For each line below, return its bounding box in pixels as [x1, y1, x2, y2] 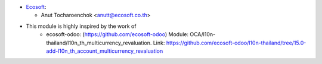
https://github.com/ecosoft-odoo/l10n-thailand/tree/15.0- [166, 39, 306, 46]
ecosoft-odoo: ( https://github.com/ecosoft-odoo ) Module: [46, 31, 189, 38]
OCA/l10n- [190, 31, 216, 38]
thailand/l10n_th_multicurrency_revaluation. [46, 39, 152, 46]
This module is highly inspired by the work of [26, 23, 137, 30]
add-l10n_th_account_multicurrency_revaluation [46, 47, 163, 55]
